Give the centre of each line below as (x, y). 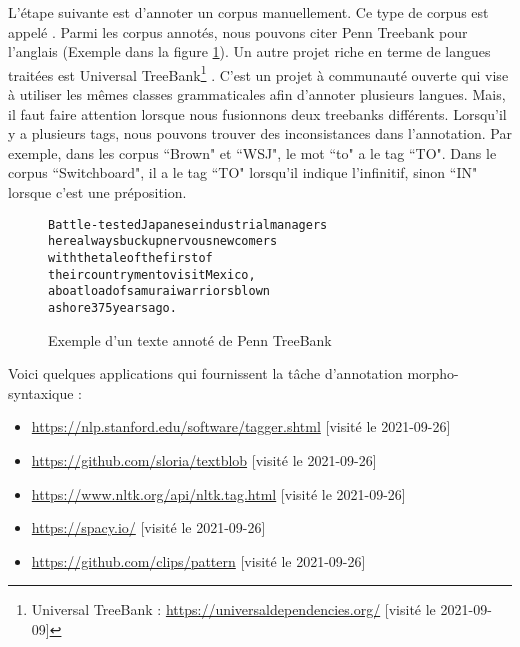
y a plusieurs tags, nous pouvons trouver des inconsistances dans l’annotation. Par (260, 133)
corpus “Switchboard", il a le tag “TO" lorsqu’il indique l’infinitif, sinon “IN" (243, 172)
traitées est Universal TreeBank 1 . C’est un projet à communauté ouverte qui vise (258, 73)
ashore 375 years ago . (112, 307)
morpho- (433, 373)
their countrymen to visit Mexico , (152, 274)
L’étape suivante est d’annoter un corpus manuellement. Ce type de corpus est (248, 12)
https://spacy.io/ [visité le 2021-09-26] (148, 527)
